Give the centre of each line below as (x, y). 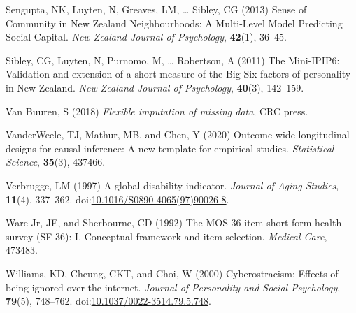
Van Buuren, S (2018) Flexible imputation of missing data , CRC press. (157, 111)
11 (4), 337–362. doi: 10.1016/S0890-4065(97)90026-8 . (118, 199)
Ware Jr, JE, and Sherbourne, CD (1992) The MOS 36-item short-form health (174, 223)
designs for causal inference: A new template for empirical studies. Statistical (170, 148)
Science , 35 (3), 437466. (56, 162)
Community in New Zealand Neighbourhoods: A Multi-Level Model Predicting (174, 23)
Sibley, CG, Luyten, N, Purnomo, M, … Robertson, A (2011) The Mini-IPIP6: (173, 60)
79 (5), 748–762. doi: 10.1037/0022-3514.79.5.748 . (108, 301)
